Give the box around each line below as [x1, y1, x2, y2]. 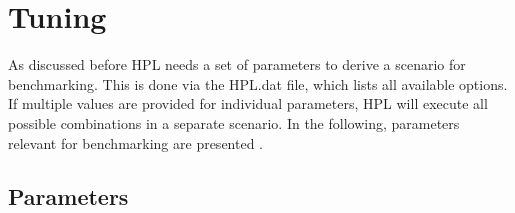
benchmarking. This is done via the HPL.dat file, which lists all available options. [8, 73, 508, 94]
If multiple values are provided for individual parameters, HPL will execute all [8, 93, 488, 114]
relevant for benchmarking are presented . [8, 132, 264, 153]
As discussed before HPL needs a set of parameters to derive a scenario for [8, 54, 466, 75]
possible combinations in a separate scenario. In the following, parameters [8, 112, 460, 133]
